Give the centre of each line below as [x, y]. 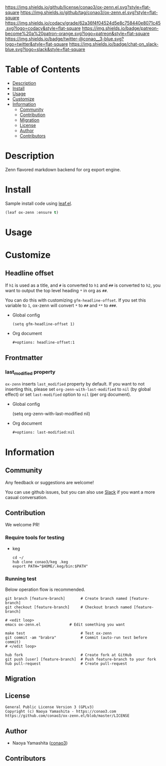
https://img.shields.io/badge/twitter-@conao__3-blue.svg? [64, 39]
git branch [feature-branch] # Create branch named [66, 598]
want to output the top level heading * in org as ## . [56, 290]
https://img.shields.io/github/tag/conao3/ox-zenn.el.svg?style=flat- [89, 12]
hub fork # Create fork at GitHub [69, 655]
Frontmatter [24, 358]
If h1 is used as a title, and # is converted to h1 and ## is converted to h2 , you [83, 285]
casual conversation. [27, 497]
